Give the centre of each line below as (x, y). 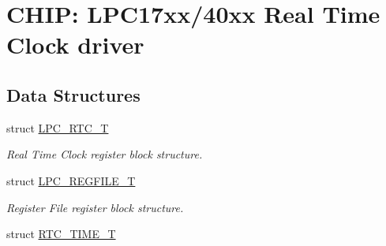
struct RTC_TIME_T (61, 234)
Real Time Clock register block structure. (105, 154)
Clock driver (75, 45)
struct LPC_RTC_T (58, 127)
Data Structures (73, 94)
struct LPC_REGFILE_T (71, 180)
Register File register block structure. (95, 207)
